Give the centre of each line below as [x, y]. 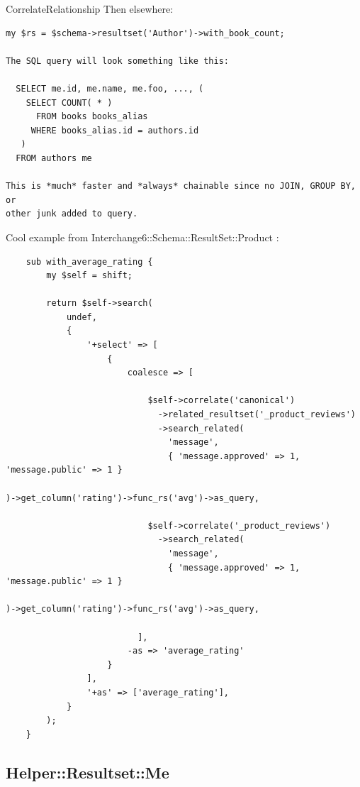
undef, [81, 317]
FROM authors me [54, 158]
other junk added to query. [72, 214]
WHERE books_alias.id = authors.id [115, 130]
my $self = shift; [89, 276]
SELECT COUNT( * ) [69, 103]
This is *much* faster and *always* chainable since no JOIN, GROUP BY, [181, 186]
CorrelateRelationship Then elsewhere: [90, 9]
